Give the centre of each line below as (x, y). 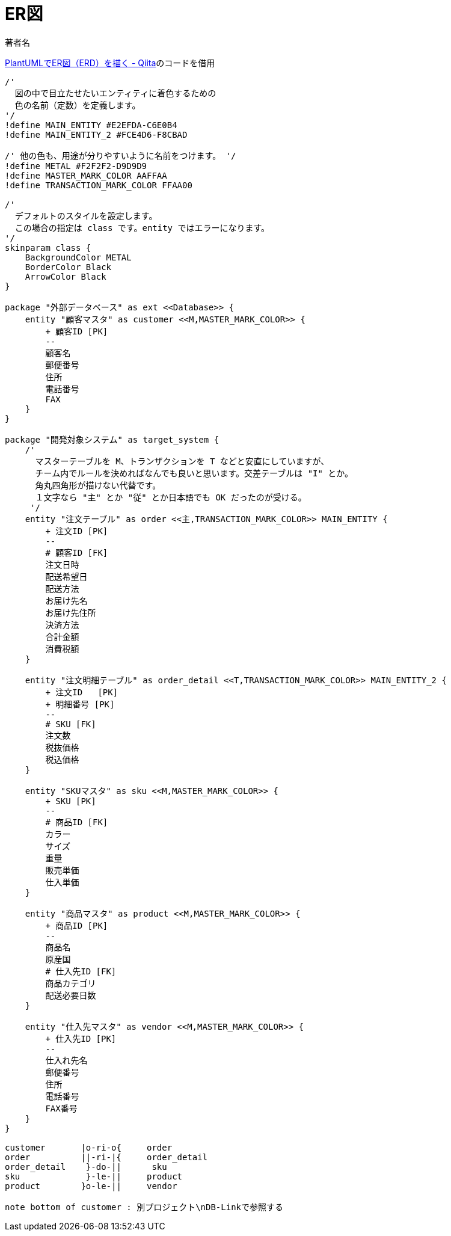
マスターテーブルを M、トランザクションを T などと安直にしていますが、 (182, 461)
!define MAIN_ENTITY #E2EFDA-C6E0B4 (91, 125)
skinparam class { (48, 248)
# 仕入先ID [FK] (81, 971)
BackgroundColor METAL (78, 257)
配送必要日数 (71, 995)
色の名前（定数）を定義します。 (78, 105)
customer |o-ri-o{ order (89, 1147)
